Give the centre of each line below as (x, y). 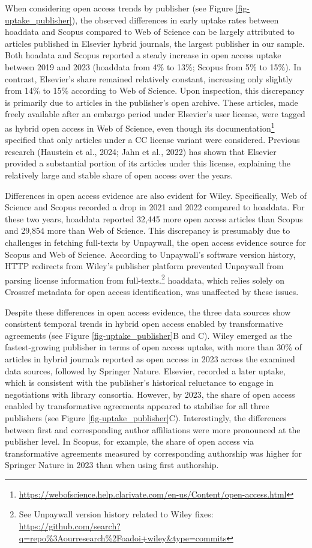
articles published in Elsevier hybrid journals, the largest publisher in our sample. (155, 43)
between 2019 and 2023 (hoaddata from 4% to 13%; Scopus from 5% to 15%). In (153, 66)
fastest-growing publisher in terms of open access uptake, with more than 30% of (153, 347)
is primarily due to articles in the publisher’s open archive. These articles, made (151, 102)
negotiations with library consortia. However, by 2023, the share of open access (150, 394)
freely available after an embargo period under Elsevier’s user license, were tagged (155, 114)
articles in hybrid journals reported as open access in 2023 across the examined (150, 358)
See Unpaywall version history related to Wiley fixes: (116, 514)
